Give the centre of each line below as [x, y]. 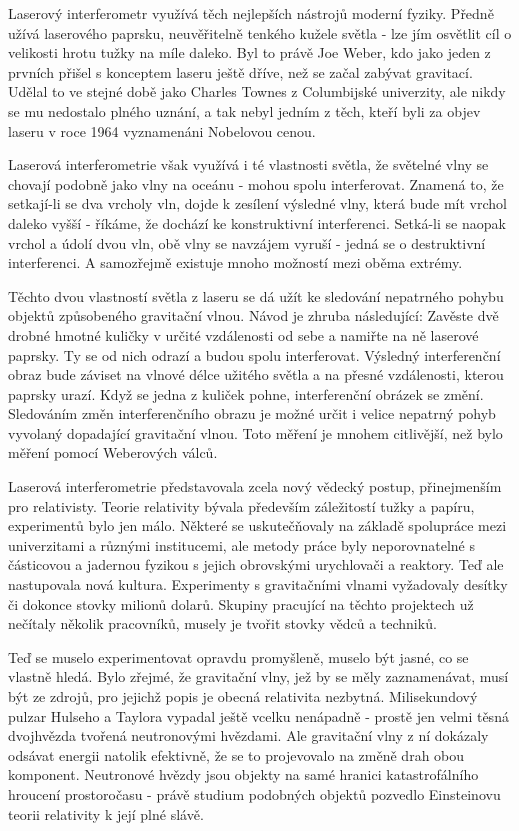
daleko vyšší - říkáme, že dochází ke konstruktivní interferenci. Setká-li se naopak [257, 222]
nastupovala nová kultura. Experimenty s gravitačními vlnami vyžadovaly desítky [258, 584]
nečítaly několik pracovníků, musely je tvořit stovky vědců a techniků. [222, 623]
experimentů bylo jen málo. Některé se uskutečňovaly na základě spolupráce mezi [257, 525]
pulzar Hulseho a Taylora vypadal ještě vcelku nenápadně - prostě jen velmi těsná [258, 715]
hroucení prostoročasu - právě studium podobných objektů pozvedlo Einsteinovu [254, 793]
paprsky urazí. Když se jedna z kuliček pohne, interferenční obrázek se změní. [246, 393]
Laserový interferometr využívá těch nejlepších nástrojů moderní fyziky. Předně [251, 13]
